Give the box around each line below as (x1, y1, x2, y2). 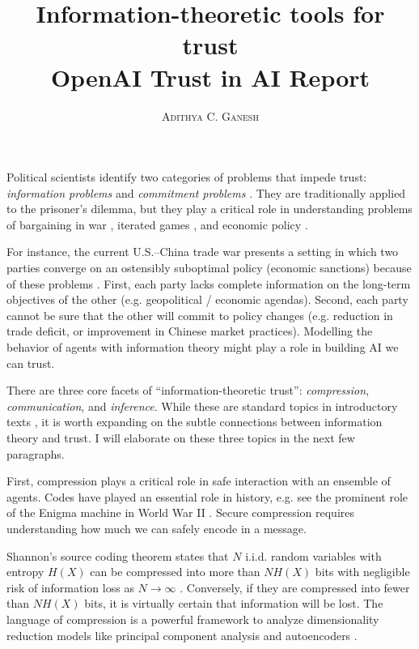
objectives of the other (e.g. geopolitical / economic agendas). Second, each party (6, 291, 408, 308)
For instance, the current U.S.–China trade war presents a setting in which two (6, 243, 399, 260)
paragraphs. (6, 445, 65, 462)
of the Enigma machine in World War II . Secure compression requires (6, 504, 355, 521)
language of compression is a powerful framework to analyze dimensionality (6, 610, 379, 627)
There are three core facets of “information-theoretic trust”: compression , (6, 382, 370, 399)
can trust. (6, 354, 55, 371)
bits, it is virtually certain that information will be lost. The (84, 595, 383, 612)
